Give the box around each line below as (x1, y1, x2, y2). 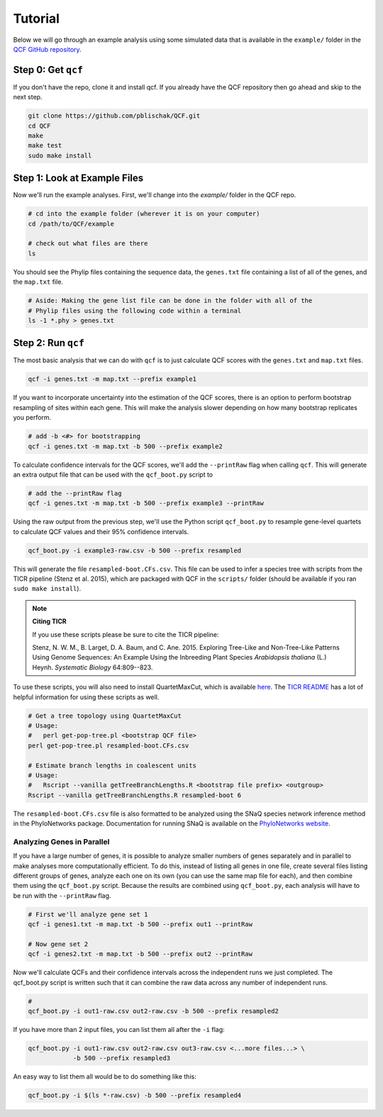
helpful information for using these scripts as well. (13, 692, 160, 701)
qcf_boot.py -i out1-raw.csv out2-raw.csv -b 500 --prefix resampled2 (28, 1007, 279, 1016)
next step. (13, 93, 43, 101)
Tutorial (13, 11, 60, 26)
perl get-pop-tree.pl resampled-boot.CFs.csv (28, 741, 189, 750)
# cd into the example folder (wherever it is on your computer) (28, 210, 260, 218)
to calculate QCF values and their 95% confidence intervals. (13, 527, 189, 535)
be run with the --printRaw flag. (13, 891, 111, 900)
